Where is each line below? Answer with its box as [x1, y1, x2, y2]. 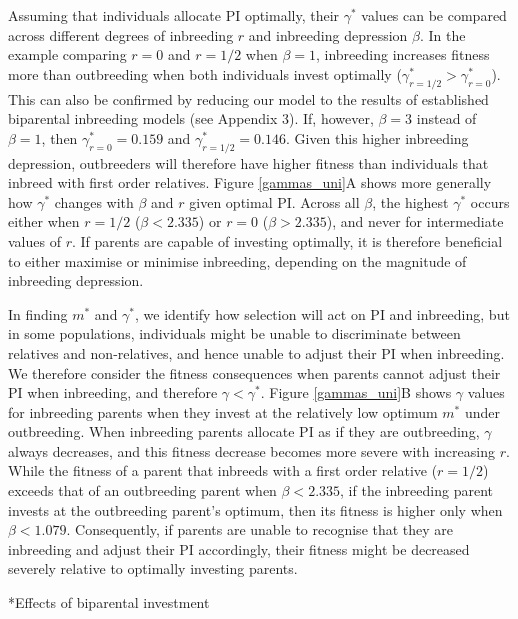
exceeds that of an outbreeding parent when [8, 480, 277, 501]
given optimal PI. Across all [189, 191, 360, 212]
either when [8, 211, 80, 232]
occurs [470, 191, 510, 212]
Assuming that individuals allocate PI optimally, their [8, 5, 340, 25]
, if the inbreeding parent [340, 480, 493, 501]
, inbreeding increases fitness [316, 44, 490, 65]
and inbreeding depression [248, 24, 408, 45]
